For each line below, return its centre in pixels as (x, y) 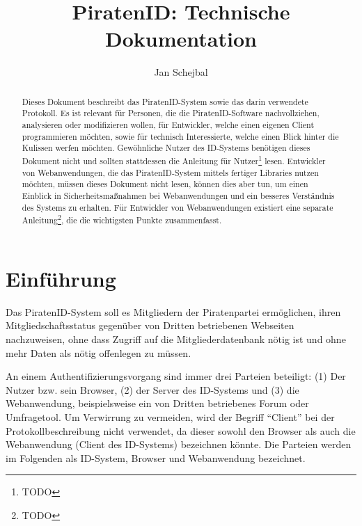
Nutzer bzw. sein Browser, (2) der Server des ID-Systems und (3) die (152, 389)
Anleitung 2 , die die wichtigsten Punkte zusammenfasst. (122, 219)
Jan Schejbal (181, 72)
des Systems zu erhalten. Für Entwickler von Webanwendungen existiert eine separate (178, 207)
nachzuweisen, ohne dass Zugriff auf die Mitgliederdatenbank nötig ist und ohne (176, 338)
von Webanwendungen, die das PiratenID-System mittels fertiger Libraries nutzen (170, 172)
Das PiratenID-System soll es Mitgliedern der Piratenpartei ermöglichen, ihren (173, 311)
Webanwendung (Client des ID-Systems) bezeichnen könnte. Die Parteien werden (179, 444)
